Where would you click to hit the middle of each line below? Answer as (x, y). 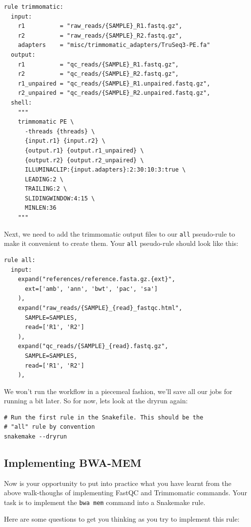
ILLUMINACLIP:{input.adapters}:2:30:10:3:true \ (105, 170)
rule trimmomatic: (34, 7)
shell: (21, 102)
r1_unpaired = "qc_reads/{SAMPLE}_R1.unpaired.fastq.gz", (114, 83)
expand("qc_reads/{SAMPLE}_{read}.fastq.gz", (93, 346)
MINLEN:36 (41, 208)
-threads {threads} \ (60, 131)
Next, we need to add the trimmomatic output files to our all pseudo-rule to (120, 233)
